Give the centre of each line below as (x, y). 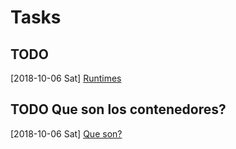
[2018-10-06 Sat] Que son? (66, 133)
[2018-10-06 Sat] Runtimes (66, 78)
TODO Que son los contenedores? (118, 109)
